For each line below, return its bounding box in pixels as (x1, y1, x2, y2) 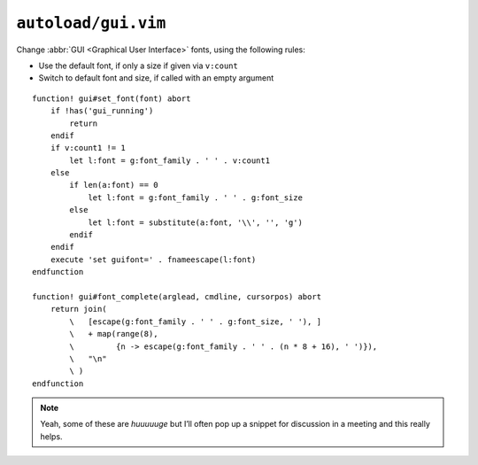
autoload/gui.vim (16, 13, 166, 33)
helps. (40, 430, 63, 442)
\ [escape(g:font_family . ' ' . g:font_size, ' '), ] (69, 316, 322, 327)
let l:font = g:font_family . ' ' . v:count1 (69, 155, 270, 166)
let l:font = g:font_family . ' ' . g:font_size (88, 192, 303, 203)
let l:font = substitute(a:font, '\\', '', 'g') (88, 217, 303, 228)
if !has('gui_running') (50, 106, 154, 116)
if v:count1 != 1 (50, 143, 126, 153)
